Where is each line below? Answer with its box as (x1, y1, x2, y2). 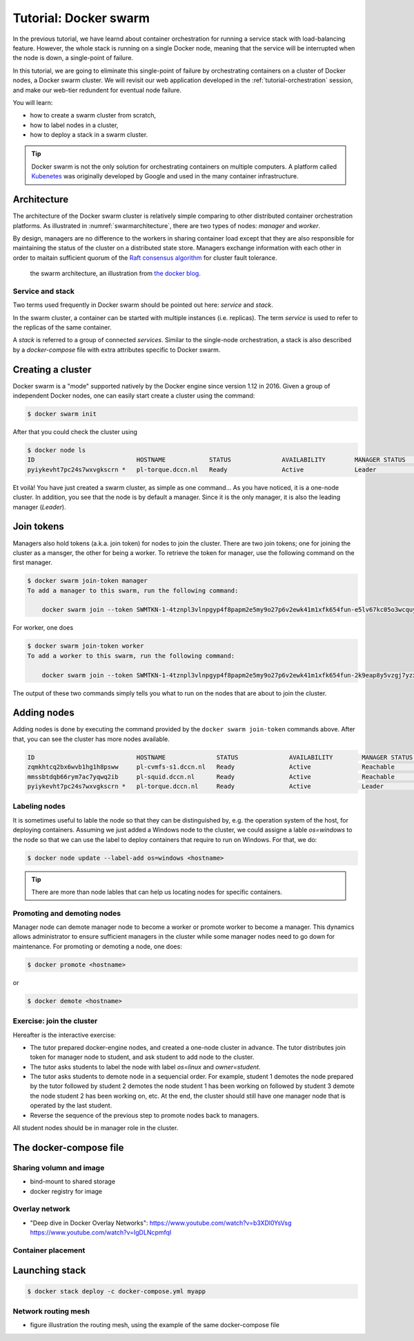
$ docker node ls (27, 447, 86, 454)
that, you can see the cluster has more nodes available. (12, 735, 170, 743)
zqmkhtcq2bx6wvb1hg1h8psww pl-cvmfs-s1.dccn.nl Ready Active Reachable (27, 763, 395, 771)
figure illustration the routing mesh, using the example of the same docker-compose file (30, 1321, 279, 1329)
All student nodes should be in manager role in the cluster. (12, 1124, 179, 1132)
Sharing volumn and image (12, 1163, 105, 1172)
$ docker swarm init (27, 410, 97, 418)
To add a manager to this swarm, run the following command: (27, 586, 239, 594)
